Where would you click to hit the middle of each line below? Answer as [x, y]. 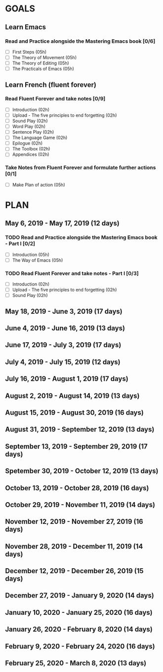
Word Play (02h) [29, 126]
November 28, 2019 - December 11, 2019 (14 [74, 546]
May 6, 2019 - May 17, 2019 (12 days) [62, 223]
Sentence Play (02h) [33, 132]
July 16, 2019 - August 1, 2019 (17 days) [67, 379]
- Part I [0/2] [20, 244]
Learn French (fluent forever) [51, 85]
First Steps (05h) [29, 52]
